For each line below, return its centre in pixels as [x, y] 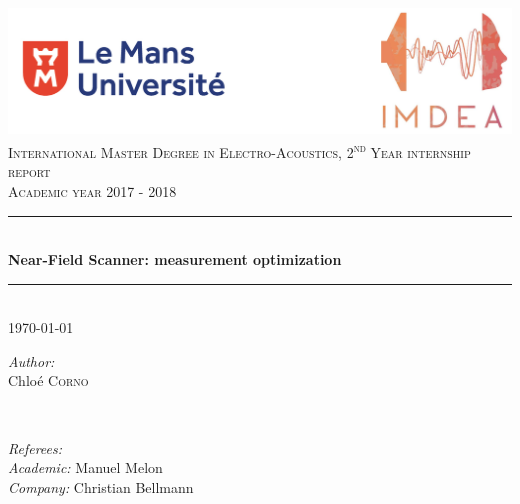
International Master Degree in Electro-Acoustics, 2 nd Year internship [239, 150]
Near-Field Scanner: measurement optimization [175, 259]
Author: [31, 360]
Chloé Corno [48, 380]
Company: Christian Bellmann [101, 486]
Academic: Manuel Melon [85, 467]
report [29, 171]
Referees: [35, 447]
